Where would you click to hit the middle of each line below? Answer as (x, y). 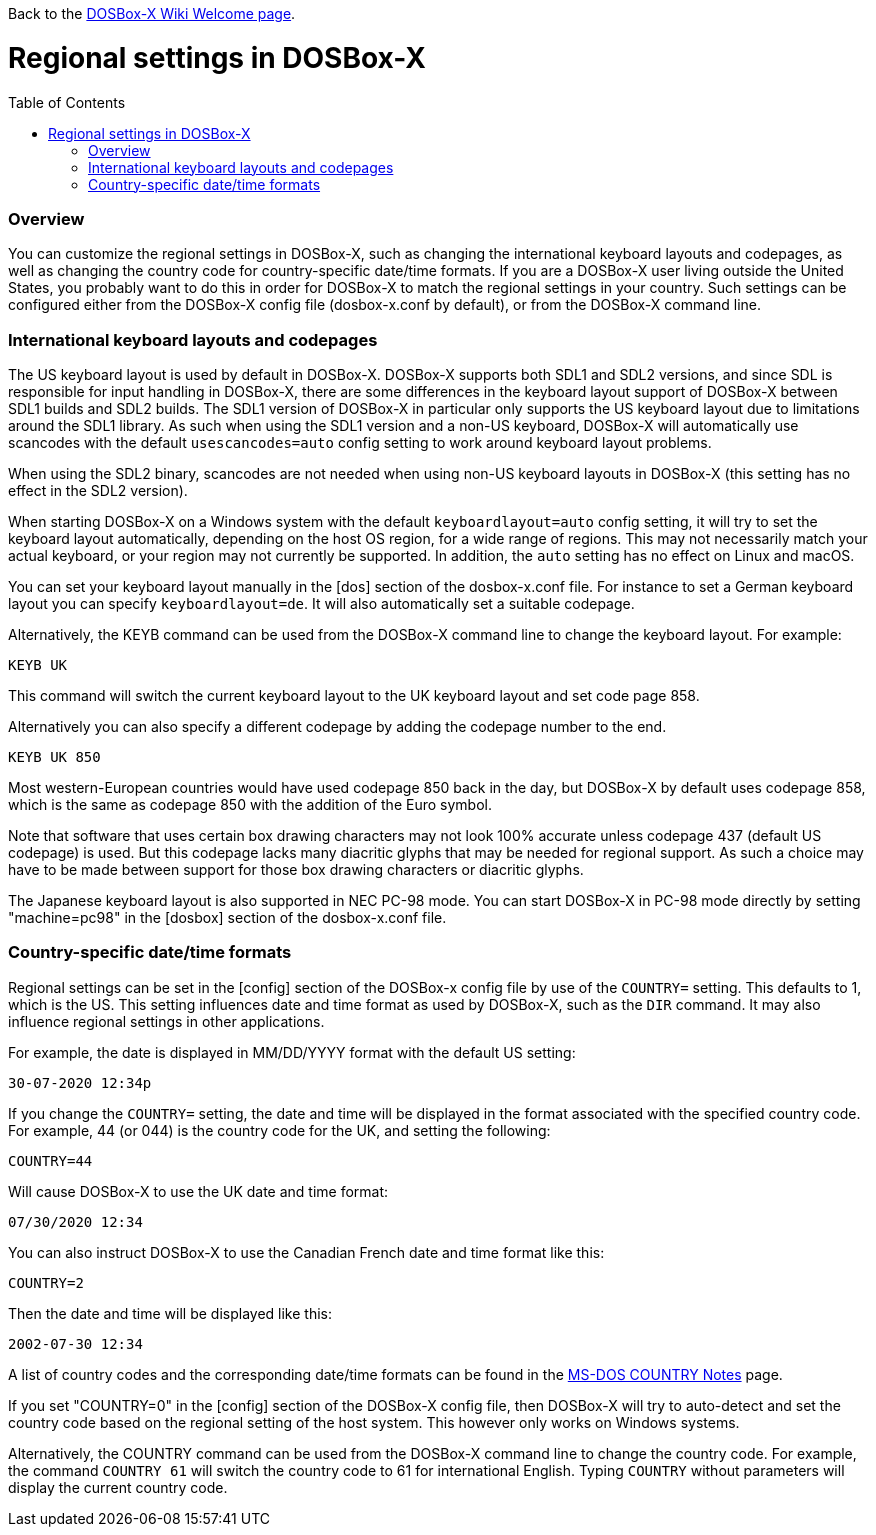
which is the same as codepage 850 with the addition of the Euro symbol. (250, 804)
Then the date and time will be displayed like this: (170, 1313)
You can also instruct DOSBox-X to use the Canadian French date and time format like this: (306, 1252)
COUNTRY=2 (46, 1282)
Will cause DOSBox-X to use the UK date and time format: (198, 1191)
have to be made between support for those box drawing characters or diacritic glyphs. (296, 869)
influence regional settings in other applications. (166, 1021)
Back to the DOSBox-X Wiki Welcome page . (152, 13)
